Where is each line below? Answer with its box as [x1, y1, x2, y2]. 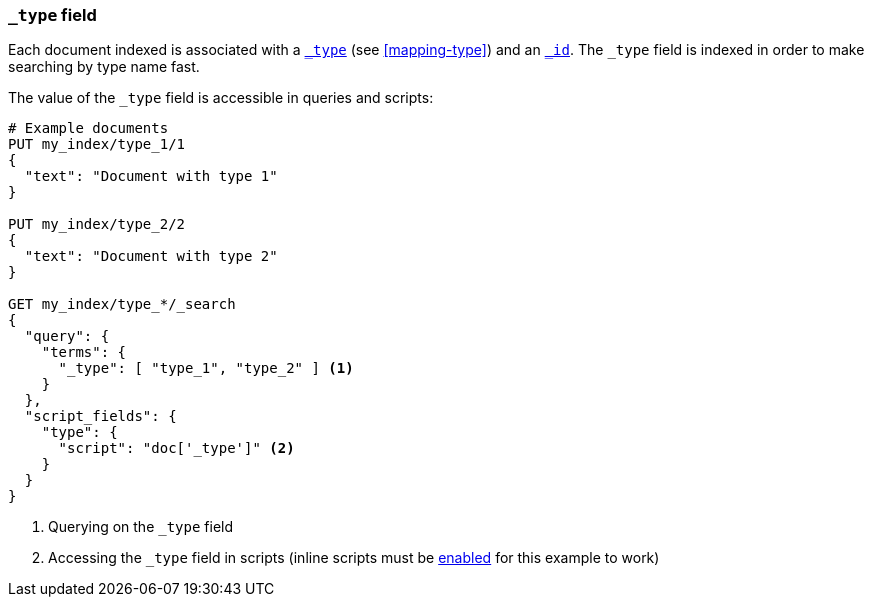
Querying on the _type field [48, 518, 234, 536]
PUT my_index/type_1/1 [8, 136, 186, 153]
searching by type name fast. [8, 58, 200, 76]
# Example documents [8, 120, 169, 137]
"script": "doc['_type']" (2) [58, 440, 295, 457]
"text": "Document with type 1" [24, 168, 278, 185]
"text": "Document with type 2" [24, 248, 278, 265]
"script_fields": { [24, 408, 177, 425]
